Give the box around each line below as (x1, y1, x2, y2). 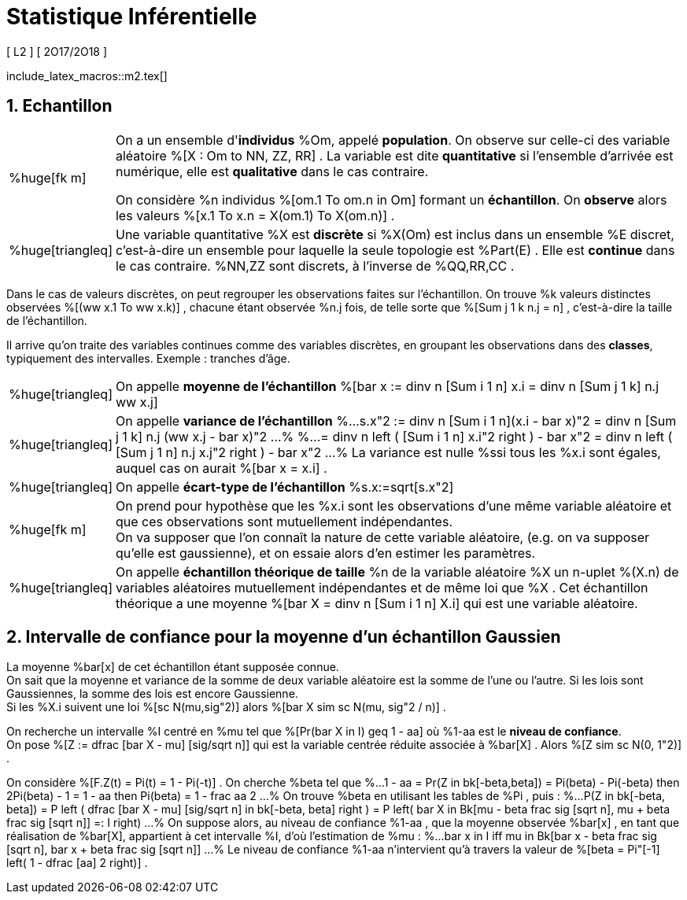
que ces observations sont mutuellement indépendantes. (115, 513, 452, 529)
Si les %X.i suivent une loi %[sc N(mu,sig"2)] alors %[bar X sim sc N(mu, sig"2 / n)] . (6, 700, 446, 714)
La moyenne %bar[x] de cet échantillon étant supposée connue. (6, 660, 339, 674)
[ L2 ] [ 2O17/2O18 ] (6, 44, 108, 58)
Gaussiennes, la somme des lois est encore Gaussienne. (6, 687, 298, 701)
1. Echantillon (6, 96, 113, 116)
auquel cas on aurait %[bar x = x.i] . (115, 459, 327, 476)
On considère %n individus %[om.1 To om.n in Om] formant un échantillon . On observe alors (115, 191, 667, 208)
